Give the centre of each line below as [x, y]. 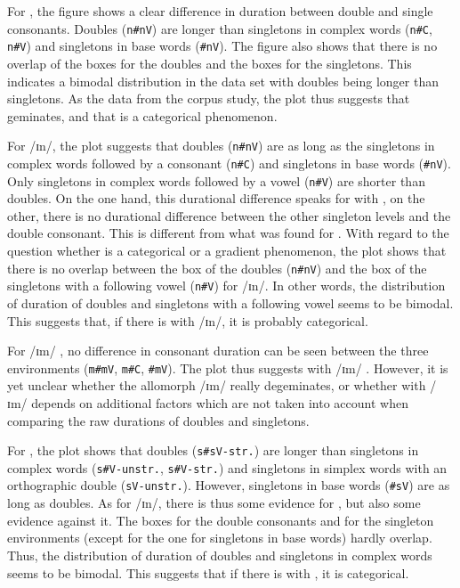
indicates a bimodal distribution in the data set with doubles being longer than [223, 81]
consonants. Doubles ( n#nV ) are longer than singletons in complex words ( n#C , [220, 28]
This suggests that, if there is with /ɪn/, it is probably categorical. [188, 320]
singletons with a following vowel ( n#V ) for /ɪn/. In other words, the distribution [226, 286]
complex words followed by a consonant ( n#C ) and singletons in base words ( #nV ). [229, 163]
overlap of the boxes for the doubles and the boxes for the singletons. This [210, 63]
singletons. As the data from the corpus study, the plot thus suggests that [209, 98]
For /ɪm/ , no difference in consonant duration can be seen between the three [218, 351]
